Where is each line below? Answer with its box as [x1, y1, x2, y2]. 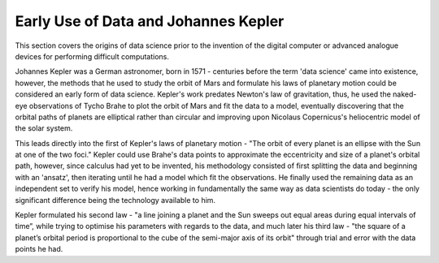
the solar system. [15, 123, 73, 133]
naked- [393, 89, 417, 99]
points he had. [15, 244, 63, 254]
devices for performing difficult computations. [15, 51, 170, 61]
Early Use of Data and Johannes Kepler [15, 12, 285, 30]
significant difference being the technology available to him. [15, 195, 215, 205]
